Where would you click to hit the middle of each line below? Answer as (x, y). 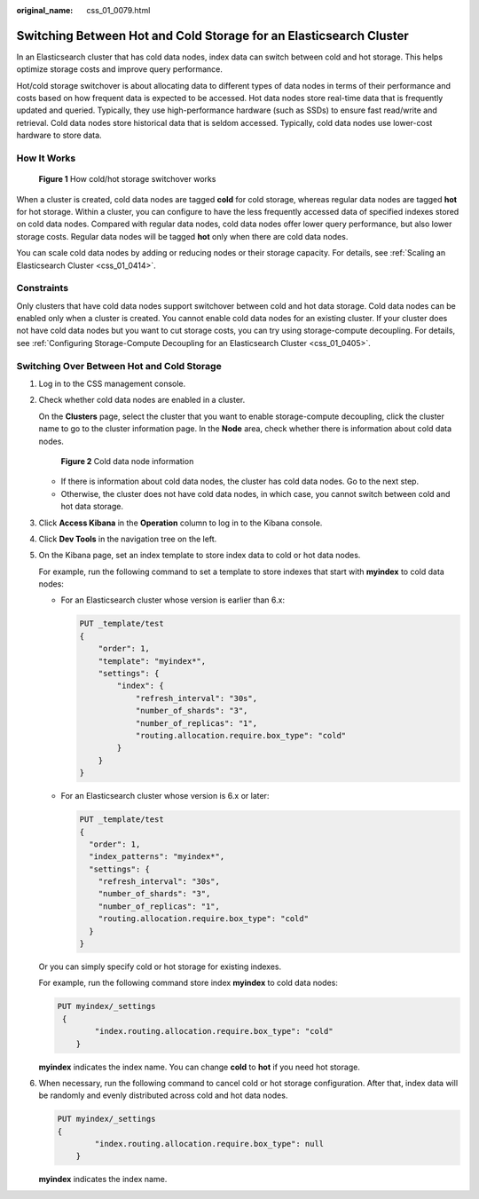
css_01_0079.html (118, 10)
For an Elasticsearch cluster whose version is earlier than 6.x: (173, 600)
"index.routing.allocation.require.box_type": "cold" (214, 1031)
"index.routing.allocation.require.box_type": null (209, 1144)
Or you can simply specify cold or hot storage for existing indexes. (160, 966)
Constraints (43, 288)
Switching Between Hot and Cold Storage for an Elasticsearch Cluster (213, 35)
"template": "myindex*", (152, 661)
